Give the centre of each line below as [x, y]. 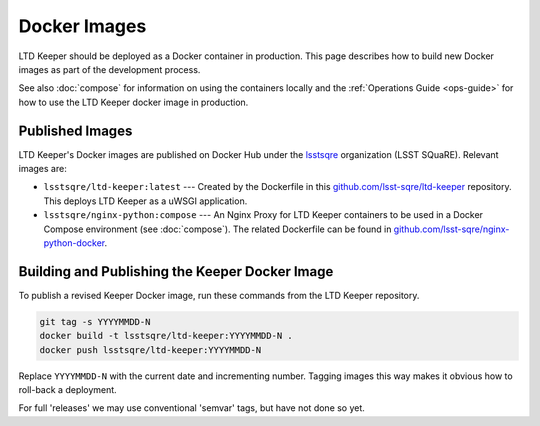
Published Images [75, 130]
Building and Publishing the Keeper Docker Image [176, 271]
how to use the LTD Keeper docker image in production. [133, 102]
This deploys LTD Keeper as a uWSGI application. [145, 201]
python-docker [74, 242]
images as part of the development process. [109, 69]
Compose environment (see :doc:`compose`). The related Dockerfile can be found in [217, 229]
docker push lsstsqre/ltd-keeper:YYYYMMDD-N [150, 349]
